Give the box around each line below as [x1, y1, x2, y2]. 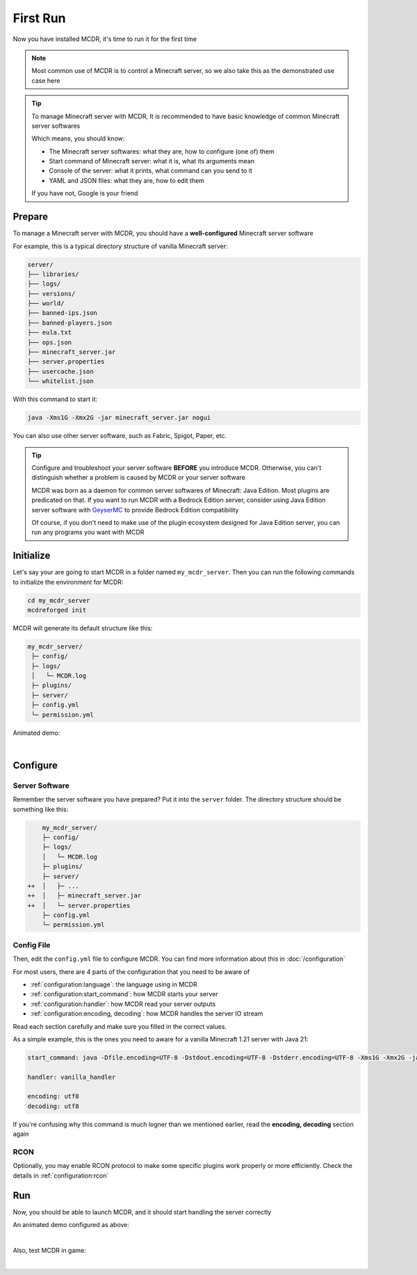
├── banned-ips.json [27, 309, 97, 317]
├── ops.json [27, 338, 72, 346]
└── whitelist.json [27, 377, 94, 385]
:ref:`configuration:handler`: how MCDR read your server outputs [30, 1000, 216, 1008]
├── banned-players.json [27, 318, 113, 327]
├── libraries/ [27, 270, 79, 278]
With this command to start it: [13, 395, 97, 403]
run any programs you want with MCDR [31, 528, 145, 537]
